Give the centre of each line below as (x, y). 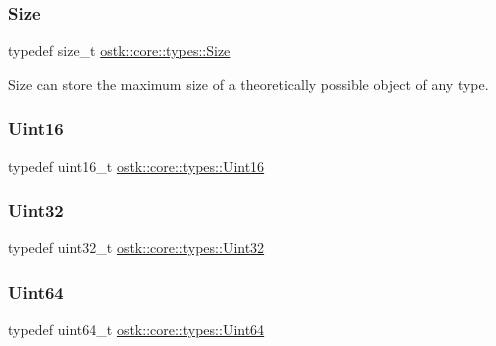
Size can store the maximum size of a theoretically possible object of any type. (248, 83)
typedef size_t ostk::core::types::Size (119, 50)
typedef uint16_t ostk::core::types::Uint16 (136, 165)
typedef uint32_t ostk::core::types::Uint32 (136, 247)
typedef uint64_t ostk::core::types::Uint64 (136, 329)
